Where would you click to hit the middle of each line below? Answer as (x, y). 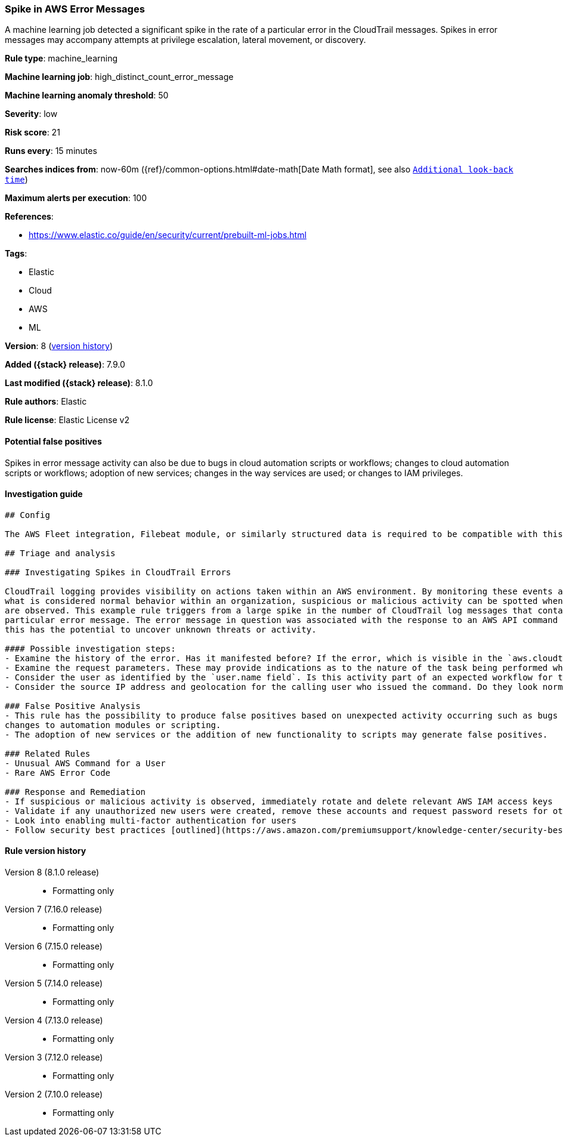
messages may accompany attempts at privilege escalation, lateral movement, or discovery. (185, 40)
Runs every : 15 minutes (51, 151)
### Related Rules (48, 753)
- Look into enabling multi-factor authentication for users (151, 820)
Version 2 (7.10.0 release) (54, 1094)
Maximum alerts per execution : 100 (76, 198)
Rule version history (46, 851)
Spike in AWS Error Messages (75, 9)
